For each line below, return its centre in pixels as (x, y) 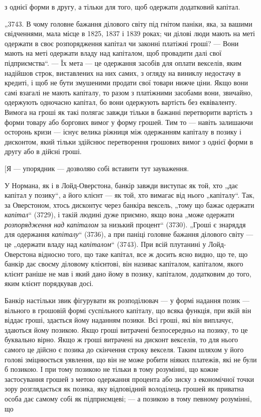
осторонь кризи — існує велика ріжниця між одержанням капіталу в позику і (123, 132)
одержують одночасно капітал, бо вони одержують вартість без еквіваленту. (121, 102)
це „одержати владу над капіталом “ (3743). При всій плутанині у (105, 244)
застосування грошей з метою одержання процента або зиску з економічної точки (129, 379)
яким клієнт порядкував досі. (49, 283)
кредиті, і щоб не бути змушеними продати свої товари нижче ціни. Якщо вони (126, 83)
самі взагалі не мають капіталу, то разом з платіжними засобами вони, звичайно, (128, 92)
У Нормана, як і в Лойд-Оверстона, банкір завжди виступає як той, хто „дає (121, 185)
